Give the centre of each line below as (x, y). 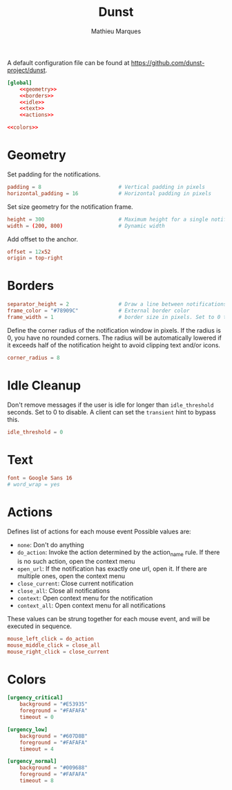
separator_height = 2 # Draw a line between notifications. (118, 304)
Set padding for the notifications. (54, 174)
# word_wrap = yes (33, 485)
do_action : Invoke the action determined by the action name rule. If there (118, 553)
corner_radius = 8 (33, 358)
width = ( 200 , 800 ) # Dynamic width (86, 226)
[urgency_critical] (35, 698)
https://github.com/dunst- (168, 62)
